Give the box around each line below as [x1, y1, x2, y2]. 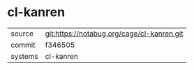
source [10, 29, 33, 38]
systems [10, 51, 38, 61]
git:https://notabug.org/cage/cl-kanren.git [45, 29, 184, 38]
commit [10, 40, 36, 50]
